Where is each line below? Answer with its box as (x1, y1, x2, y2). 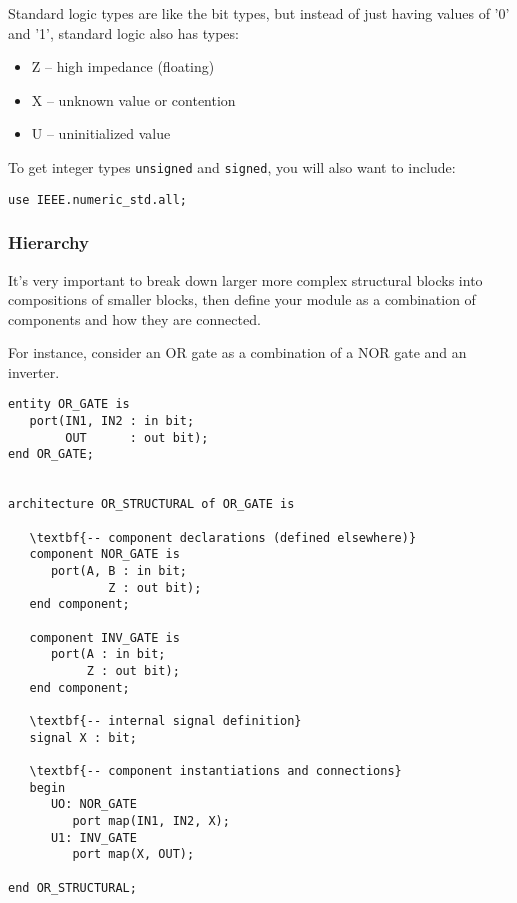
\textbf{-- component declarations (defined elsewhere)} (29, 530, 417, 545)
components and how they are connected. (8, 308, 261, 329)
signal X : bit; (29, 730, 137, 745)
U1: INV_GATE (50, 830, 137, 845)
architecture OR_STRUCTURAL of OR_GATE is (8, 497, 295, 512)
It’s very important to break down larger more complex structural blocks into (8, 269, 483, 290)
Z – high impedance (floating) (31, 56, 215, 77)
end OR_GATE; (8, 447, 94, 462)
